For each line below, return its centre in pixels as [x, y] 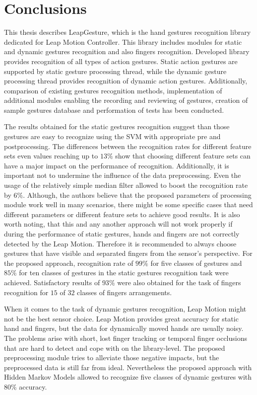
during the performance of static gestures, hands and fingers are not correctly [122, 234]
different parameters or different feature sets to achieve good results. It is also [122, 214]
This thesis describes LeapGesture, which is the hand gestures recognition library [128, 32]
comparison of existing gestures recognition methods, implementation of [113, 90]
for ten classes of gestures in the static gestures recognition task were [124, 273]
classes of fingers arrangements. [125, 292]
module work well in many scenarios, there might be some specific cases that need [128, 204]
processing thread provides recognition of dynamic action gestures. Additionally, [126, 81]
